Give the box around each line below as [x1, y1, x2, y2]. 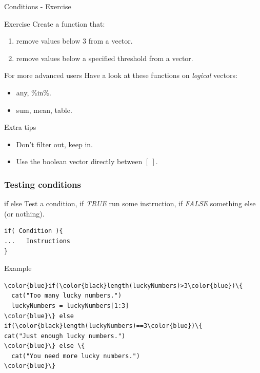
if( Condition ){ [4, 227, 63, 235]
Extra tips [4, 122, 36, 132]
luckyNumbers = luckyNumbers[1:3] [11, 302, 129, 309]
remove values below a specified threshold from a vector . [16, 52, 193, 63]
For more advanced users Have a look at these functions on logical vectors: [4, 70, 237, 81]
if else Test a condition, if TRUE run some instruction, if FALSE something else [4, 198, 256, 209]
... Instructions [4, 237, 70, 245]
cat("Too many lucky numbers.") [11, 292, 122, 300]
